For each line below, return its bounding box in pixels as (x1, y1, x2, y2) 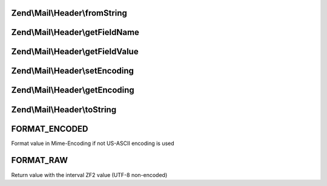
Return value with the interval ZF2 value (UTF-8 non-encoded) (11, 171, 168, 178)
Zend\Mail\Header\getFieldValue (11, 46, 139, 57)
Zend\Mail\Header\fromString (11, 8, 127, 18)
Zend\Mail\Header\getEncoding (11, 85, 134, 95)
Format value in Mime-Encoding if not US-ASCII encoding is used (11, 139, 175, 147)
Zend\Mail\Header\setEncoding (11, 66, 134, 76)
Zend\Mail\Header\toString (11, 104, 117, 115)
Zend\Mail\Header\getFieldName (11, 27, 139, 37)
